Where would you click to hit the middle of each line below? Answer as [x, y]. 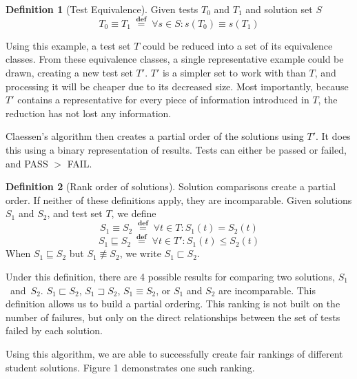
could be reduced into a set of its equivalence [238, 45]
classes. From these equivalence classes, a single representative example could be [175, 59]
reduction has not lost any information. [89, 113]
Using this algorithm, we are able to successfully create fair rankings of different [174, 353]
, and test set [75, 213]
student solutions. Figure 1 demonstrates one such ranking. [130, 367]
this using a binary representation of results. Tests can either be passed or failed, [176, 149]
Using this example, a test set [68, 45]
